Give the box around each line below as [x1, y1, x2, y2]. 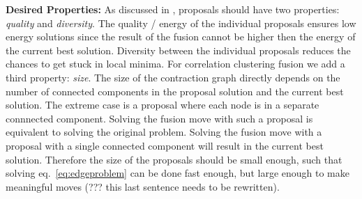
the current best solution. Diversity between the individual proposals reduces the [6, 42, 351, 57]
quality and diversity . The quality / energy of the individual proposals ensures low [6, 15, 356, 30]
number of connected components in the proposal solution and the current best [6, 83, 344, 98]
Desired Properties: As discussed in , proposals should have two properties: [6, 2, 340, 16]
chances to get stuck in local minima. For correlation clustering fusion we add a [6, 56, 345, 71]
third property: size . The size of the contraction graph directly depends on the [6, 70, 340, 84]
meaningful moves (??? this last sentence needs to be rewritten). [6, 179, 280, 193]
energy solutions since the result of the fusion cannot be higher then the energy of [6, 29, 356, 44]
